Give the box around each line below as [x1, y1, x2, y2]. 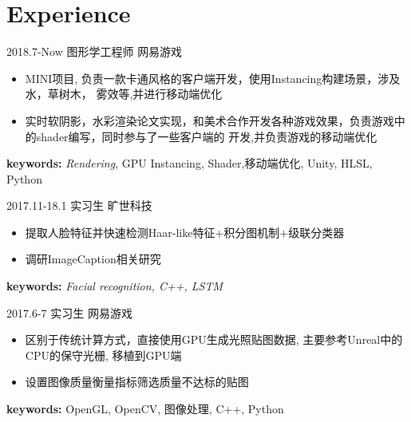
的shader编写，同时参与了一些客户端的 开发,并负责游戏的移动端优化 [25, 128, 377, 144]
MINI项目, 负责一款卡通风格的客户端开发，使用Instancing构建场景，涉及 [25, 69, 401, 86]
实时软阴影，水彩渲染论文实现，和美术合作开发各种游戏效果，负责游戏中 [25, 112, 405, 128]
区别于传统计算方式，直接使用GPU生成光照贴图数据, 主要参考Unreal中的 [25, 331, 403, 348]
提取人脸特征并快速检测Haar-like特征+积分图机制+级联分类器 [25, 223, 345, 240]
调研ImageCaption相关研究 [25, 250, 161, 267]
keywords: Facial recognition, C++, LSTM [6, 278, 223, 294]
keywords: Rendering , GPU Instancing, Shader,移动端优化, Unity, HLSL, [6, 155, 373, 172]
